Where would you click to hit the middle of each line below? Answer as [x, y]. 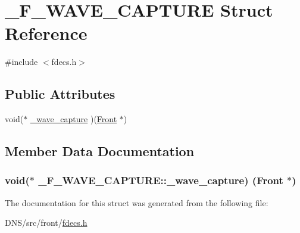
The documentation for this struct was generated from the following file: [137, 202]
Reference [46, 33]
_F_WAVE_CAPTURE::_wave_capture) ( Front [161, 180]
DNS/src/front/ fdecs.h [46, 223]
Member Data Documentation [100, 151]
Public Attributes [60, 94]
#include [21, 62]
